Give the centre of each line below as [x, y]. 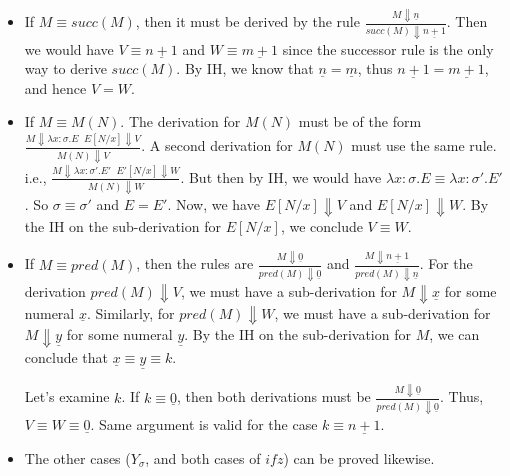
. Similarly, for [130, 312]
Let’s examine [67, 396]
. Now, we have [213, 204]
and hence [55, 87]
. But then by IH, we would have [281, 176]
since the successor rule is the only [388, 48]
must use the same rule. [424, 145]
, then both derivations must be [273, 396]
